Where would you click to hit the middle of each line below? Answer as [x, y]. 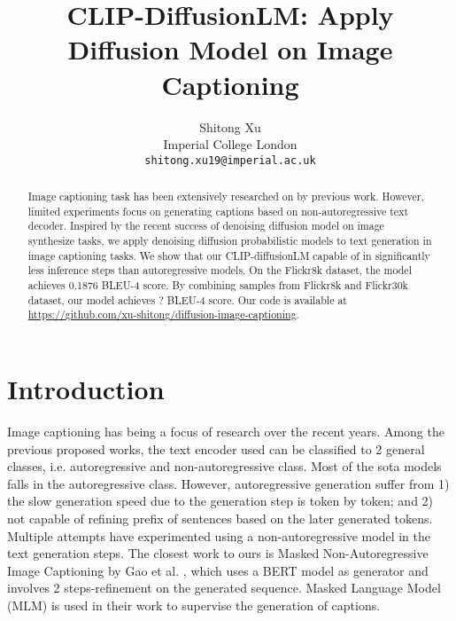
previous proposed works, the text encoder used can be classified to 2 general [216, 448]
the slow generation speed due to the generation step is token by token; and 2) [220, 501]
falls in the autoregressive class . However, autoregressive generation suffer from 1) [228, 483]
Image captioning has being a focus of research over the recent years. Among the [226, 431]
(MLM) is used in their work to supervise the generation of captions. [194, 605]
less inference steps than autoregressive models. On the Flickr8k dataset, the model [220, 270]
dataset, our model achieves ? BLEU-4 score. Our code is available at [187, 299]
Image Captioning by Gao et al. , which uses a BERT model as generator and [218, 570]
